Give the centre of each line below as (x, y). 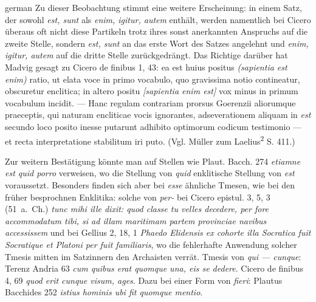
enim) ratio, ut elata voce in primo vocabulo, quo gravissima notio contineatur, (153, 79)
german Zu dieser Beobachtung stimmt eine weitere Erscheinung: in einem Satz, (153, 7)
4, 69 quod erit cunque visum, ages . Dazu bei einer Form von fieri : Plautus (144, 280)
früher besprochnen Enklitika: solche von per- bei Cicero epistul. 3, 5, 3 (138, 197)
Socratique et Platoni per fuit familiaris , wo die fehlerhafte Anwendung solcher (151, 244)
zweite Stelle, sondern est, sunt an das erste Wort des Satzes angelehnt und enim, (157, 43)
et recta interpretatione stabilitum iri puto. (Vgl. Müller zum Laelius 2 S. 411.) (150, 140)
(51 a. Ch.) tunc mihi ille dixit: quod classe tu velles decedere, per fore (137, 209)
